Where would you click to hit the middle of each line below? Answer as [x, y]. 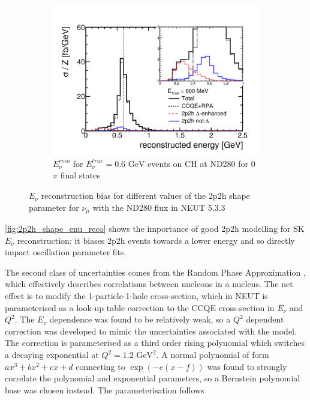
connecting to [100, 366]
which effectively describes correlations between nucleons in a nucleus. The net [149, 284]
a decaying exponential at [52, 355]
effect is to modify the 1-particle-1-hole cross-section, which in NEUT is [136, 296]
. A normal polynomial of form [213, 355]
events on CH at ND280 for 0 [201, 163]
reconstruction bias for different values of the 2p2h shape [145, 195]
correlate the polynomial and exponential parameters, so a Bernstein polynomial [153, 378]
